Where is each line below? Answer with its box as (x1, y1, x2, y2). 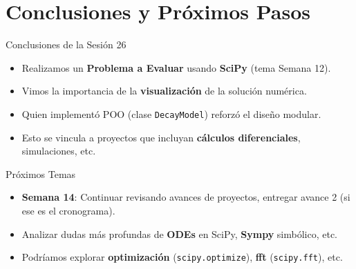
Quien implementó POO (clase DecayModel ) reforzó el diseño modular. (21, 106, 321, 121)
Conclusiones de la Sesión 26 (6, 37, 127, 52)
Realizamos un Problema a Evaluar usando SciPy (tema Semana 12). (21, 60, 331, 74)
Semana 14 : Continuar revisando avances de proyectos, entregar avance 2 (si (21, 190, 350, 204)
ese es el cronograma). (21, 203, 115, 217)
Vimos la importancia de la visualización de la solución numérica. (21, 83, 307, 98)
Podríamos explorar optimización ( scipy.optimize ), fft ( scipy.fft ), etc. (21, 250, 343, 264)
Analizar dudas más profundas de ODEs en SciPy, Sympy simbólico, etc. (21, 226, 337, 241)
